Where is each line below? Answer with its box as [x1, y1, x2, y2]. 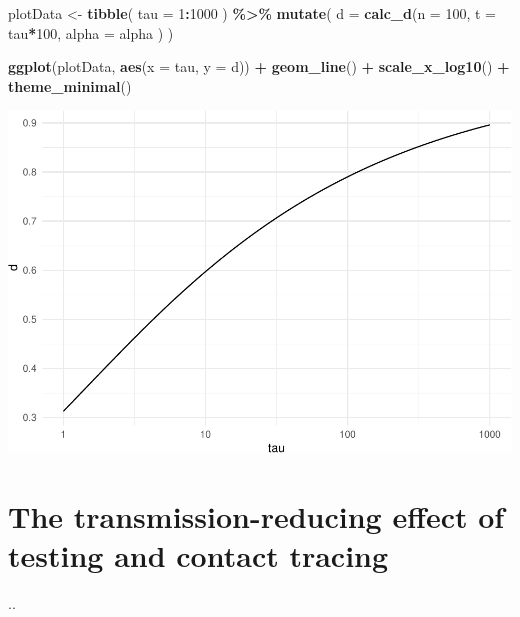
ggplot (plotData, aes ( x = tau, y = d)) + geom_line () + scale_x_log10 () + [8, 56, 510, 77]
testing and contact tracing [8, 535, 389, 576]
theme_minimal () [8, 75, 132, 96]
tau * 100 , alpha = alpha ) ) [8, 22, 174, 43]
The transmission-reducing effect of [8, 496, 505, 537]
